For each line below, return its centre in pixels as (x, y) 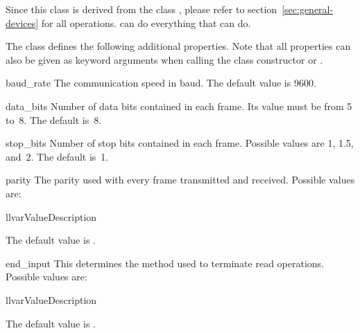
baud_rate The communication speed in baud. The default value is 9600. (161, 83)
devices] (22, 22)
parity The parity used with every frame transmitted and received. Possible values (180, 180)
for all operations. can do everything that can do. (146, 22)
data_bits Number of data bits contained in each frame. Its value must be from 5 (179, 106)
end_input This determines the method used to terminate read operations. (165, 263)
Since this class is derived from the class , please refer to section (142, 9)
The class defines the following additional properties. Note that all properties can (178, 46)
